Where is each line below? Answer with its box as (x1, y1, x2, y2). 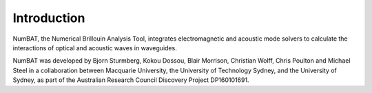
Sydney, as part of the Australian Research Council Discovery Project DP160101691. (12, 76, 249, 84)
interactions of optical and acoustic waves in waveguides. (12, 43, 177, 52)
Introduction (12, 10, 85, 25)
